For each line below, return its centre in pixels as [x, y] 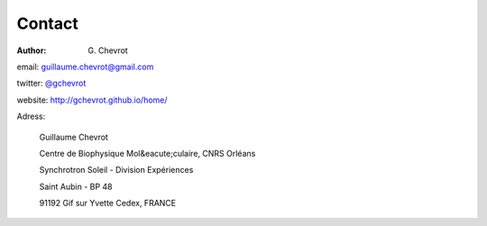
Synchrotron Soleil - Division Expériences [116, 170]
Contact [47, 23]
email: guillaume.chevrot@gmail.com [85, 67]
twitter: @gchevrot [51, 83]
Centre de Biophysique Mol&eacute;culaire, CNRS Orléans [147, 153]
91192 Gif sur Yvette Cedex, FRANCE [107, 203]
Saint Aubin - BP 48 [76, 186]
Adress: [31, 116]
